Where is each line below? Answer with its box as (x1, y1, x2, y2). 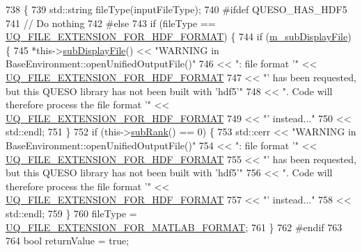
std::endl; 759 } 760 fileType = (6, 205, 137, 220)
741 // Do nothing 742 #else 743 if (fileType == (6, 15, 216, 30)
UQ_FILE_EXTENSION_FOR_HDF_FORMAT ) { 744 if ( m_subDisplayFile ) (6, 29, 352, 44)
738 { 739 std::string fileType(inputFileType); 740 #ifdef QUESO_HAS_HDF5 (6, 2, 347, 16)
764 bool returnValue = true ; (6, 233, 129, 248)
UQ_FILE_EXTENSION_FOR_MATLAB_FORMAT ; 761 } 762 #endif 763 (6, 219, 343, 234)
